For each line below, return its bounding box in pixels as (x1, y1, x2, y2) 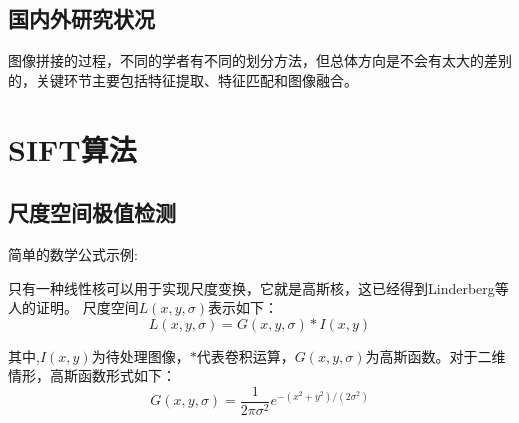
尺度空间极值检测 (8, 197, 176, 228)
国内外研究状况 (8, 3, 155, 34)
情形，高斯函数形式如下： (8, 365, 176, 386)
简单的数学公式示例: (8, 243, 138, 264)
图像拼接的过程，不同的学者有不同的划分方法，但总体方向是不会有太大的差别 (8, 50, 512, 71)
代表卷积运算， (196, 345, 295, 366)
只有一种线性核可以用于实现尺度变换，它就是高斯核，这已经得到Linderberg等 (8, 277, 509, 298)
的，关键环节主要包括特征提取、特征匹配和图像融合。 (8, 69, 358, 90)
